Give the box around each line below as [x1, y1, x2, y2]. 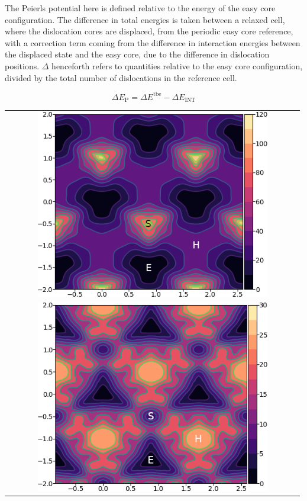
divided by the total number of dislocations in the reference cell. [5, 71, 237, 83]
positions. [5, 59, 40, 72]
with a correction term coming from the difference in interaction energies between [5, 36, 300, 49]
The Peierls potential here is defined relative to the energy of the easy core [5, 2, 276, 14]
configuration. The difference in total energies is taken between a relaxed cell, [5, 13, 285, 25]
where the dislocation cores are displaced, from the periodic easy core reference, [5, 25, 293, 37]
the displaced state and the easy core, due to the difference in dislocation [5, 48, 270, 60]
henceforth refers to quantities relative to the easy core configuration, [51, 59, 303, 72]
